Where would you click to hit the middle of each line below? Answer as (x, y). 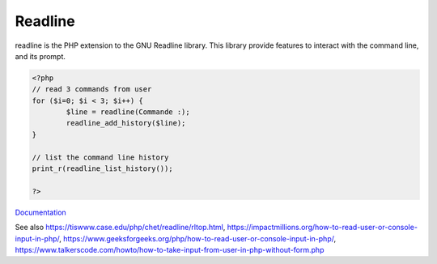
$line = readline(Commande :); (128, 112)
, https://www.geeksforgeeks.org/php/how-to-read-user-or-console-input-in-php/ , (197, 238)
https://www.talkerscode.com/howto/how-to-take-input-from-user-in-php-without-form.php (170, 249)
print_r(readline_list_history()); (102, 169)
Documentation (40, 212)
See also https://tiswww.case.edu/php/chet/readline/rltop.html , (120, 228)
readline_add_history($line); (126, 123)
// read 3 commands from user (92, 89)
